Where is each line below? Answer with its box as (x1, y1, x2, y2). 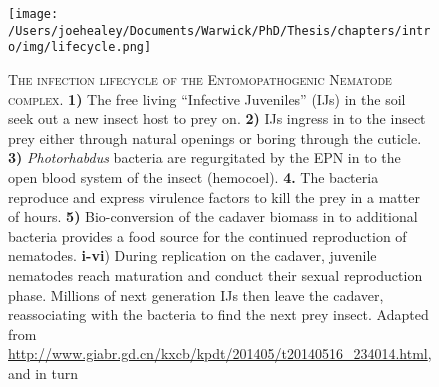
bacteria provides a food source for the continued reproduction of (8, 225, 407, 246)
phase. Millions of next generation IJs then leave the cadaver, (8, 284, 384, 305)
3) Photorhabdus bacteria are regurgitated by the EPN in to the (8, 147, 401, 168)
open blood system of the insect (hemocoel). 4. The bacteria (8, 166, 379, 187)
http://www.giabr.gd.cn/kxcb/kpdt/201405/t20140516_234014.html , (8, 343, 432, 364)
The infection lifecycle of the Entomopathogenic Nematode (8, 68, 392, 89)
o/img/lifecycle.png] (8, 40, 152, 55)
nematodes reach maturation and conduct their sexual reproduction (8, 264, 423, 285)
